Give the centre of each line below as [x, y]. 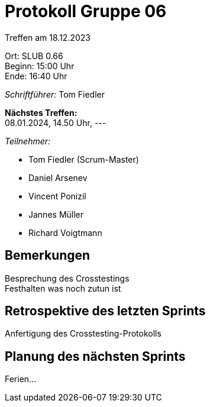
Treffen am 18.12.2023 [48, 37]
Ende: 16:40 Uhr [36, 76]
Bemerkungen [48, 256]
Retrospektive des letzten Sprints [105, 311]
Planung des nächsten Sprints [95, 356]
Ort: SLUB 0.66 [34, 56]
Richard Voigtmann [65, 232]
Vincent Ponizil [57, 196]
